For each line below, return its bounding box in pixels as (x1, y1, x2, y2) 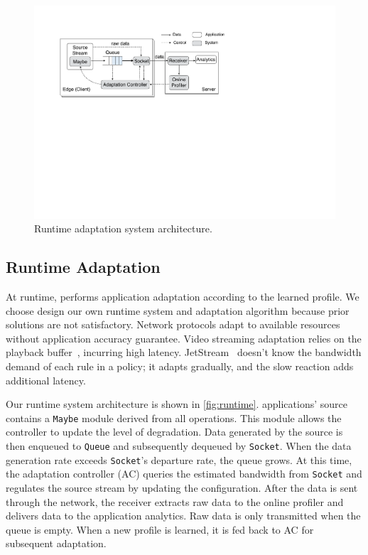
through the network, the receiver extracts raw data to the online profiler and (6, 494, 344, 509)
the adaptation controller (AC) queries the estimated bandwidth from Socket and (6, 466, 362, 481)
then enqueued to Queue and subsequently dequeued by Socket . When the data (6, 438, 352, 453)
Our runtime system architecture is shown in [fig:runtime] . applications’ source (6, 397, 347, 411)
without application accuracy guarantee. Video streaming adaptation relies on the (6, 330, 362, 345)
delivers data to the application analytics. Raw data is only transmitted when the (6, 508, 361, 523)
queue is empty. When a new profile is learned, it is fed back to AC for (6, 522, 314, 537)
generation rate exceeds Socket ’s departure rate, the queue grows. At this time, (6, 452, 352, 467)
